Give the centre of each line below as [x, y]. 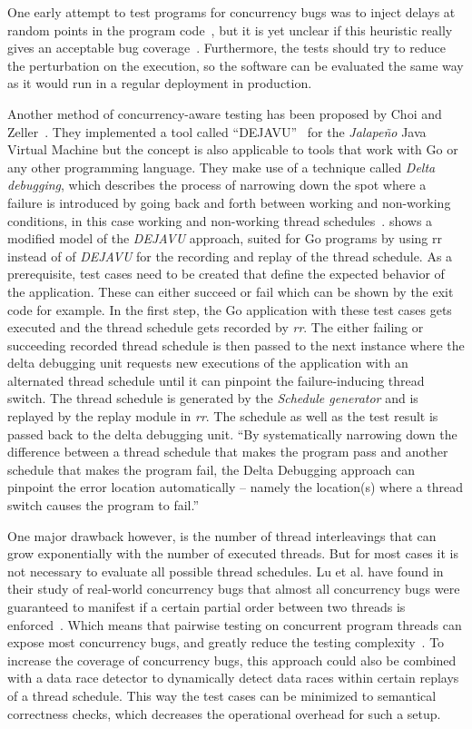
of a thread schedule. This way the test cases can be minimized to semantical [222, 695]
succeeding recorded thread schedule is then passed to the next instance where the [236, 345]
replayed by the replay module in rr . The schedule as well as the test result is [223, 416]
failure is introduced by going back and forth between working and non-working [229, 202]
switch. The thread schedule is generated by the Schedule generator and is [213, 398]
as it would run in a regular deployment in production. [160, 83]
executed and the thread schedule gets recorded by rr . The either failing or [216, 327]
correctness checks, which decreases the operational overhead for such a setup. [224, 713]
